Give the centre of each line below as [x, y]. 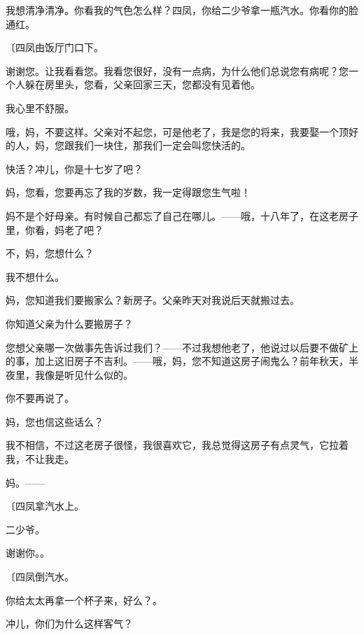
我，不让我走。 [40, 459]
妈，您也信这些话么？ [55, 421]
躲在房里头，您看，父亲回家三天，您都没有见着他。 [142, 84]
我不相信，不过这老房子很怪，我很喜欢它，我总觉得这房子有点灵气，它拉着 [177, 445]
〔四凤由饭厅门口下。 [55, 47]
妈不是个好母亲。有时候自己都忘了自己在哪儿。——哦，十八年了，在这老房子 [182, 215]
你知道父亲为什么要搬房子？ [69, 323]
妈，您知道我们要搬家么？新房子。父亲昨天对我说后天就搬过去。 [153, 300]
